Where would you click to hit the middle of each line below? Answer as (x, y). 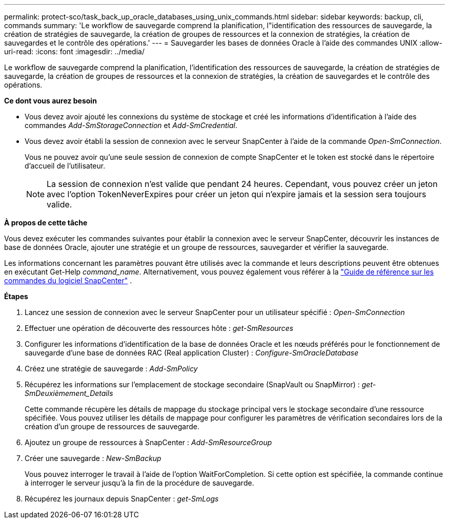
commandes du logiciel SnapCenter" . (68, 280)
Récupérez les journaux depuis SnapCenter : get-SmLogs (122, 499)
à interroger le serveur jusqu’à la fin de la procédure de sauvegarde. (139, 483)
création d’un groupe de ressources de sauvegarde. (112, 426)
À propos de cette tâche (46, 223)
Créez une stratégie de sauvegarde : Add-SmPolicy (111, 369)
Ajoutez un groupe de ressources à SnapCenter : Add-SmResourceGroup (148, 442)
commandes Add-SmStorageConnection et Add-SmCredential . (131, 125)
